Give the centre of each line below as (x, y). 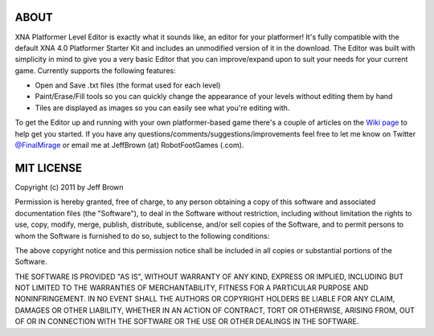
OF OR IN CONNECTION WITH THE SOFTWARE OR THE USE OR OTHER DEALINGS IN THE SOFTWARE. (187, 322)
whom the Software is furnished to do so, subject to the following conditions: (142, 236)
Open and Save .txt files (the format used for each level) (128, 85)
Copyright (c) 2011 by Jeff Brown (69, 187)
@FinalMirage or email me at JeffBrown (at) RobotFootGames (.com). (129, 145)
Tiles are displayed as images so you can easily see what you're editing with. (162, 108)
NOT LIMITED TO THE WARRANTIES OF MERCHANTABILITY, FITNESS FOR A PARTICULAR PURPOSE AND (192, 288)
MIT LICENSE (49, 168)
